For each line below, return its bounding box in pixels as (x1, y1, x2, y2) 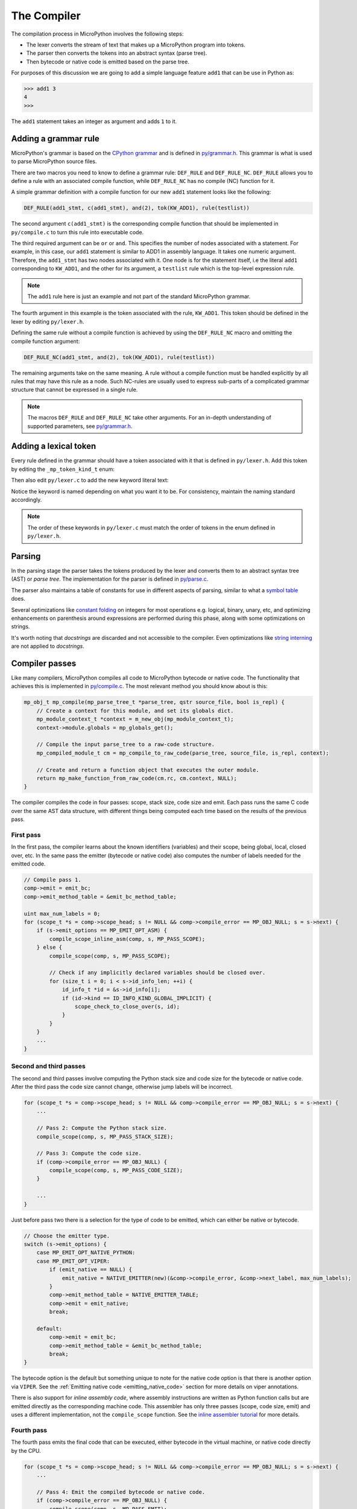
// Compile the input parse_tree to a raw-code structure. (36, 741, 215, 748)
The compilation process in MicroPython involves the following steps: (11, 30, 184, 37)
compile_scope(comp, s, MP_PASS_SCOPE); (49, 952, 171, 959)
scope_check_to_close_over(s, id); (74, 1003, 180, 1010)
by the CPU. (11, 1447, 42, 1454)
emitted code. (11, 860, 46, 867)
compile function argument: (11, 337, 80, 345)
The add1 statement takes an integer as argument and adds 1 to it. (11, 118, 177, 125)
